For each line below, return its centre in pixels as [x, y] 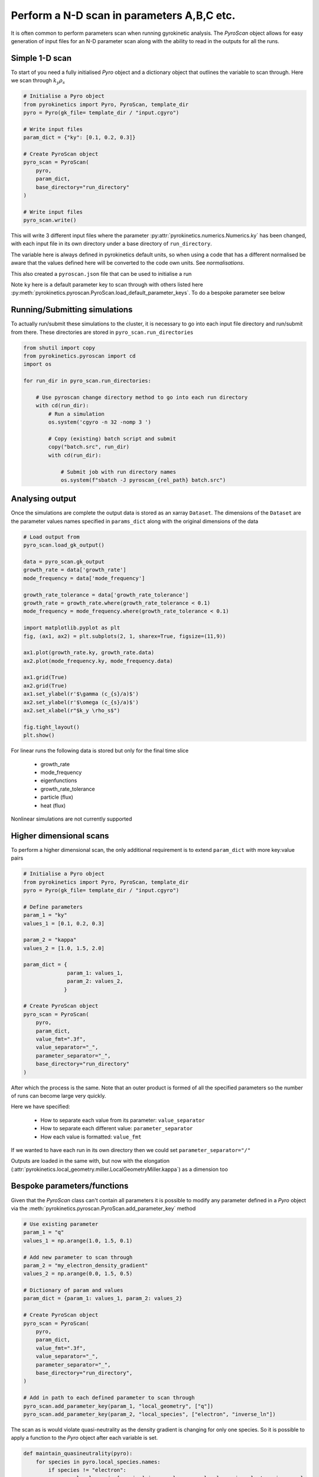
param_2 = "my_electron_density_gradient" [86, 1265]
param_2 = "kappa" [50, 940]
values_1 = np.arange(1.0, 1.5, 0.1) [78, 1240]
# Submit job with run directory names [118, 472]
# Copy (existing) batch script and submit [112, 438]
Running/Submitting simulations [72, 310]
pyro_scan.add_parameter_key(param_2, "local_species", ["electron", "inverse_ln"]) [149, 1414]
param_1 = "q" [44, 1232]
